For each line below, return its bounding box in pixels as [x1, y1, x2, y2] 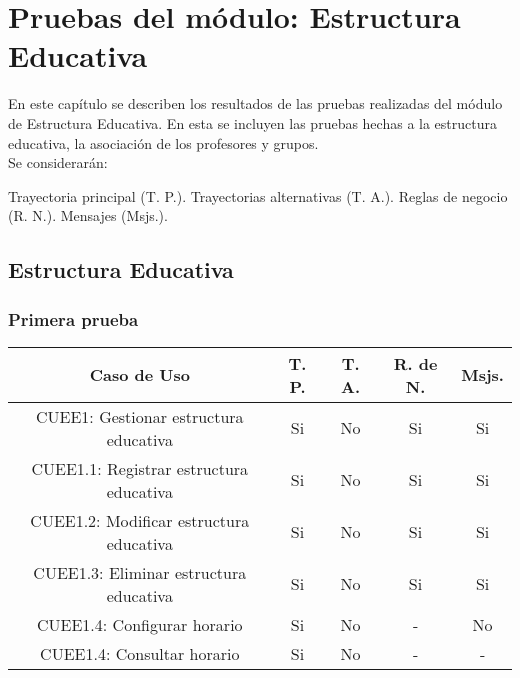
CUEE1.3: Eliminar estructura [33, 560, 247, 584]
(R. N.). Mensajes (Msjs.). [8, 205, 168, 226]
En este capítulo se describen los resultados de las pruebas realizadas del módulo [8, 93, 503, 114]
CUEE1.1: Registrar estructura [31, 456, 249, 480]
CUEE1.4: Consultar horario [40, 641, 240, 665]
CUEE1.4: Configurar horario [37, 612, 243, 636]
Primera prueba [8, 306, 139, 331]
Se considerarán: [8, 152, 108, 173]
